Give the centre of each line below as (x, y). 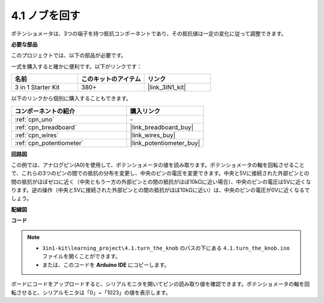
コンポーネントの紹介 (45, 111)
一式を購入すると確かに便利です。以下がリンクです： (76, 66)
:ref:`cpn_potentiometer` (49, 143)
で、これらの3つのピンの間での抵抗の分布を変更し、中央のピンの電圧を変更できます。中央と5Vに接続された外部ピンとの (160, 173)
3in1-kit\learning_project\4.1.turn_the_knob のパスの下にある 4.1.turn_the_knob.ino (166, 248)
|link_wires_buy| (153, 135)
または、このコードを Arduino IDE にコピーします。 (106, 265)
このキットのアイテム (111, 79)
